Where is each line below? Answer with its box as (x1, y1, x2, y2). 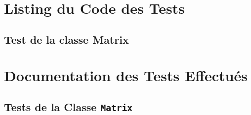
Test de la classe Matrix (4, 31, 129, 47)
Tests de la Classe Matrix (4, 99, 132, 114)
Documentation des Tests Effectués (4, 65, 248, 86)
